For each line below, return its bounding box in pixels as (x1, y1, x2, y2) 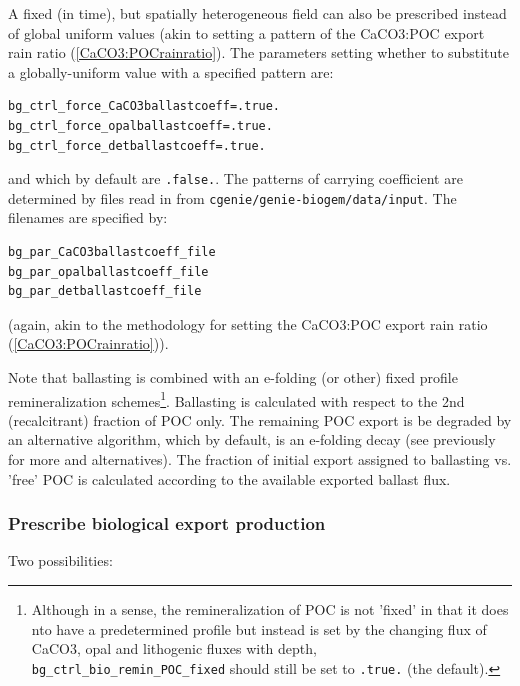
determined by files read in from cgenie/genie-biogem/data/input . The (8, 187, 457, 208)
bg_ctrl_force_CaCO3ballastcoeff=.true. (8, 99, 281, 114)
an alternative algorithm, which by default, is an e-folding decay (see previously (8, 429, 496, 450)
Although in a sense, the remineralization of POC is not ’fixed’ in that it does (31, 599, 509, 620)
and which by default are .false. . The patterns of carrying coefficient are (8, 168, 463, 189)
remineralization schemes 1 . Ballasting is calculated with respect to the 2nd (8, 387, 465, 411)
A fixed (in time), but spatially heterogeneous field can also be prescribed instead (8, 3, 507, 23)
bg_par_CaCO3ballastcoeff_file (8, 245, 216, 260)
